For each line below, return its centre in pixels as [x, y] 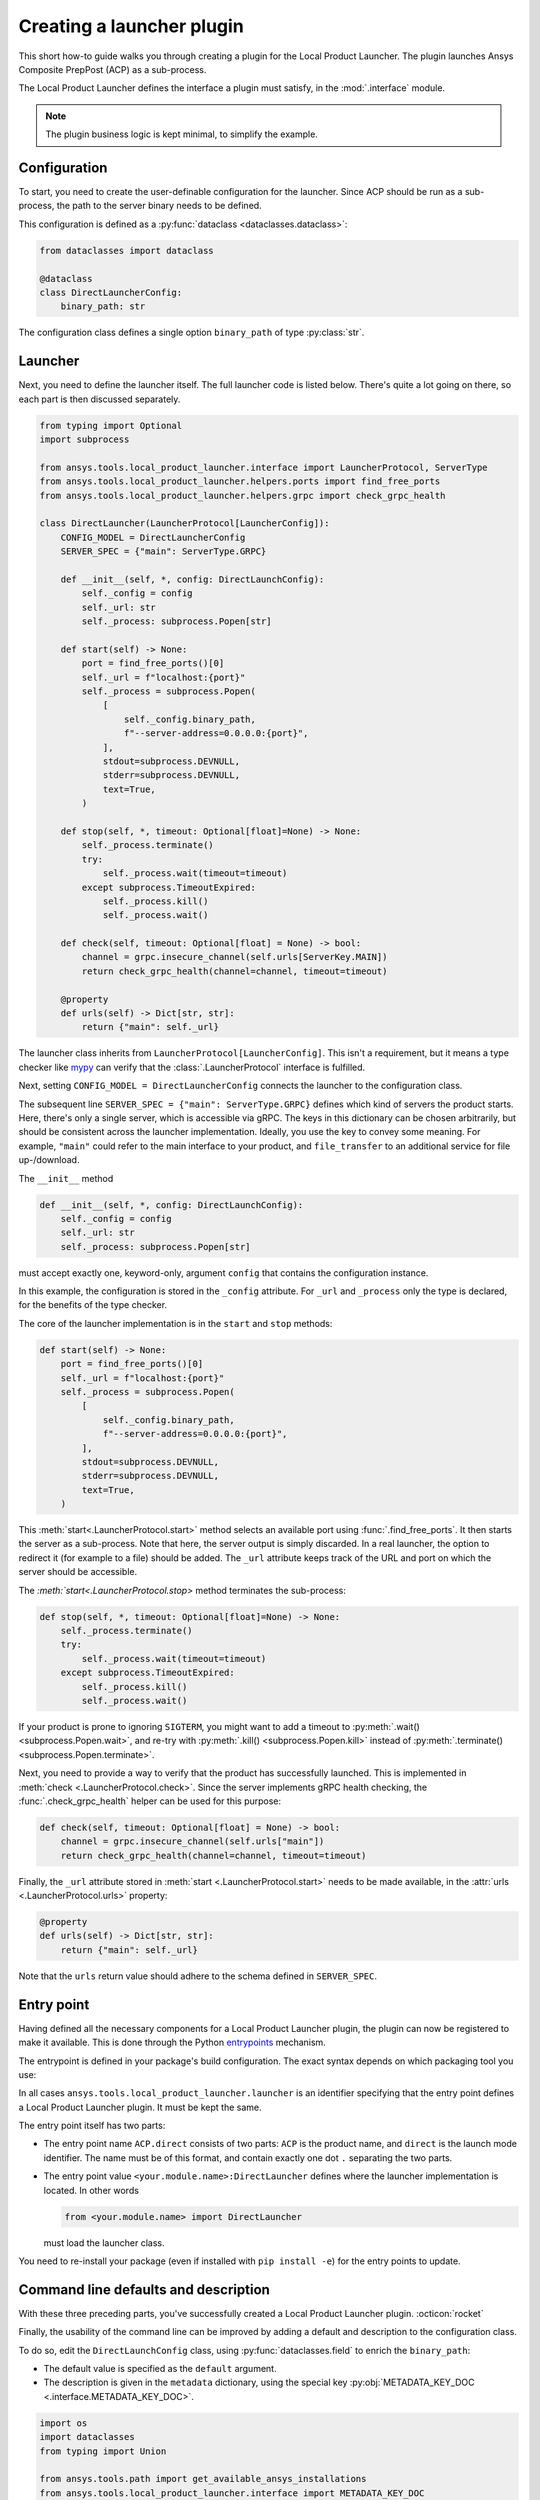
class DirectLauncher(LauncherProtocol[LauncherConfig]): [184, 523]
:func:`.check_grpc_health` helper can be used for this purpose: [150, 1801]
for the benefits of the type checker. [93, 1305]
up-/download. [49, 1160]
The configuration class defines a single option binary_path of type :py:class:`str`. [191, 332]
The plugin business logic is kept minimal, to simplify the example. [182, 134]
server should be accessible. [78, 1572]
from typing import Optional [111, 425]
